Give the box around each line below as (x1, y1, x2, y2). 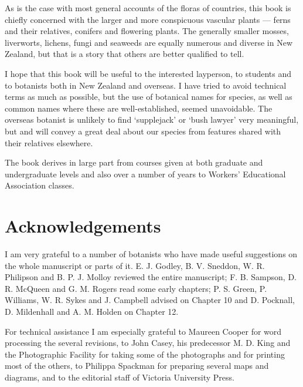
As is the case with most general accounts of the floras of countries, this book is (5, 2, 291, 14)
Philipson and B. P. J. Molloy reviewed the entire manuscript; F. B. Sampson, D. (5, 271, 297, 283)
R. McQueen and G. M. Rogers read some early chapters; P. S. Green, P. (5, 282, 267, 294)
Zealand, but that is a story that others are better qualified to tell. (5, 48, 244, 60)
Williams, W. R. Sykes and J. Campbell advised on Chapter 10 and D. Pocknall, (5, 294, 295, 306)
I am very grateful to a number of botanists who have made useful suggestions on (5, 248, 298, 260)
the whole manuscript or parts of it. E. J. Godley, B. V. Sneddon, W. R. (5, 259, 265, 271)
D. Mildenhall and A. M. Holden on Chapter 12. (5, 305, 179, 317)
